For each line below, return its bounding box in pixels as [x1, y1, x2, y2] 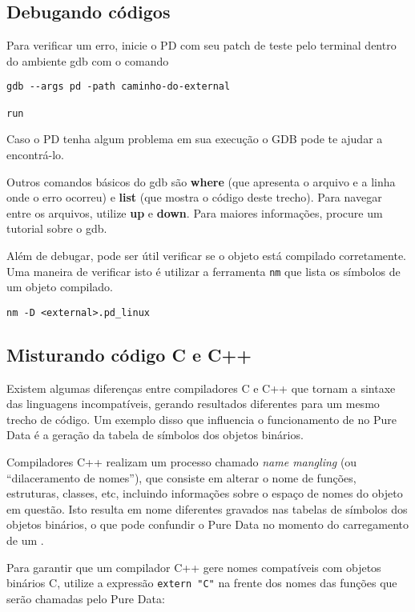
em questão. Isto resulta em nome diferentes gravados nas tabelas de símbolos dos [6, 500, 408, 517]
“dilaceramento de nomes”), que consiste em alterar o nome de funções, [6, 469, 357, 486]
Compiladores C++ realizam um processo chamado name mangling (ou [6, 454, 357, 470]
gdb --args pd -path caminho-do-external [6, 81, 231, 93]
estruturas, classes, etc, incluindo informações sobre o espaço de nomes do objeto [6, 485, 403, 502]
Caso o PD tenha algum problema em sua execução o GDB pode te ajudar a [6, 130, 383, 147]
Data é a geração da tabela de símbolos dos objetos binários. [6, 426, 304, 443]
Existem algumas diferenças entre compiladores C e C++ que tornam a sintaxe [6, 379, 396, 396]
